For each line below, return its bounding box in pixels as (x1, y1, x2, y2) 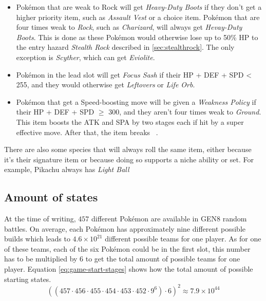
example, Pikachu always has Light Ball (4, 164, 129, 175)
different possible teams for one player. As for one (105, 233, 261, 244)
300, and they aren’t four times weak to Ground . (108, 106, 261, 117)
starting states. (4, 273, 51, 284)
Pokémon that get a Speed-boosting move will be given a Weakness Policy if (16, 96, 256, 107)
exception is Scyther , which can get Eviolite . (16, 51, 155, 62)
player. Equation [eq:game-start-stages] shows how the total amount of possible (4, 264, 253, 274)
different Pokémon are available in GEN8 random (91, 213, 247, 224)
